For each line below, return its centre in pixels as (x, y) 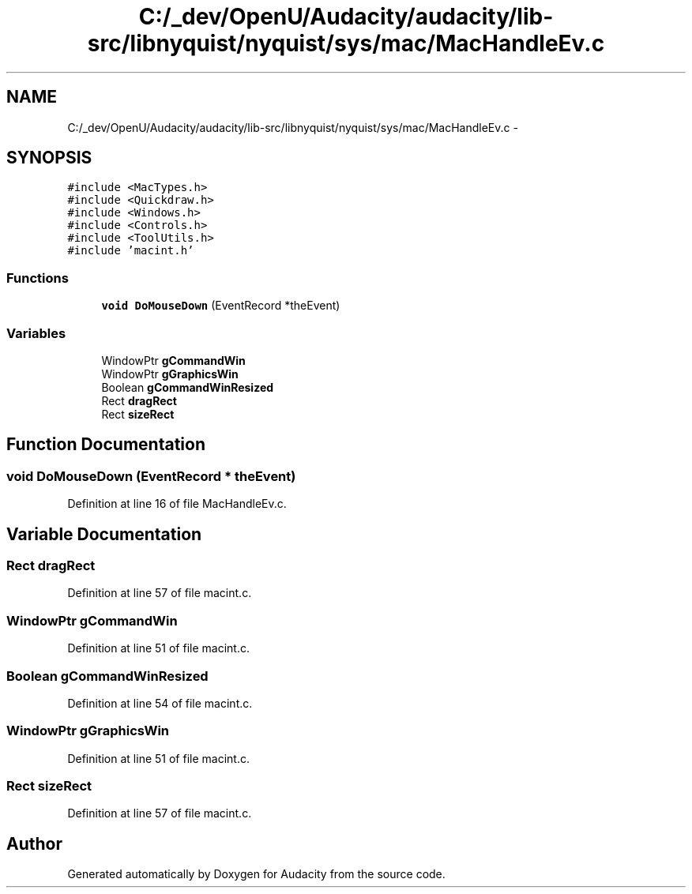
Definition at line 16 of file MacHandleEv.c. (177, 504)
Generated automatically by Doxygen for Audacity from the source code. (256, 874)
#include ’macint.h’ (131, 251)
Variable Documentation (104, 534)
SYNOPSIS (49, 158)
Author (34, 843)
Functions (38, 278)
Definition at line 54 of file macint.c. (160, 703)
